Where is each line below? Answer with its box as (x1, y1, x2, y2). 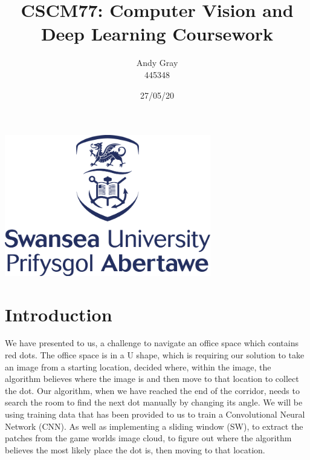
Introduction (5, 301, 112, 326)
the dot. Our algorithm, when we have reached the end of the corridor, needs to (5, 384, 300, 396)
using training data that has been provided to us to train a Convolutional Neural (5, 408, 305, 421)
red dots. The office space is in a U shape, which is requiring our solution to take (5, 349, 305, 361)
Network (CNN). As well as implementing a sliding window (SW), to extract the (5, 419, 303, 432)
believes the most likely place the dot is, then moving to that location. (5, 443, 265, 456)
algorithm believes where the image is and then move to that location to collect (5, 372, 299, 385)
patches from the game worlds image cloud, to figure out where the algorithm (5, 432, 292, 444)
